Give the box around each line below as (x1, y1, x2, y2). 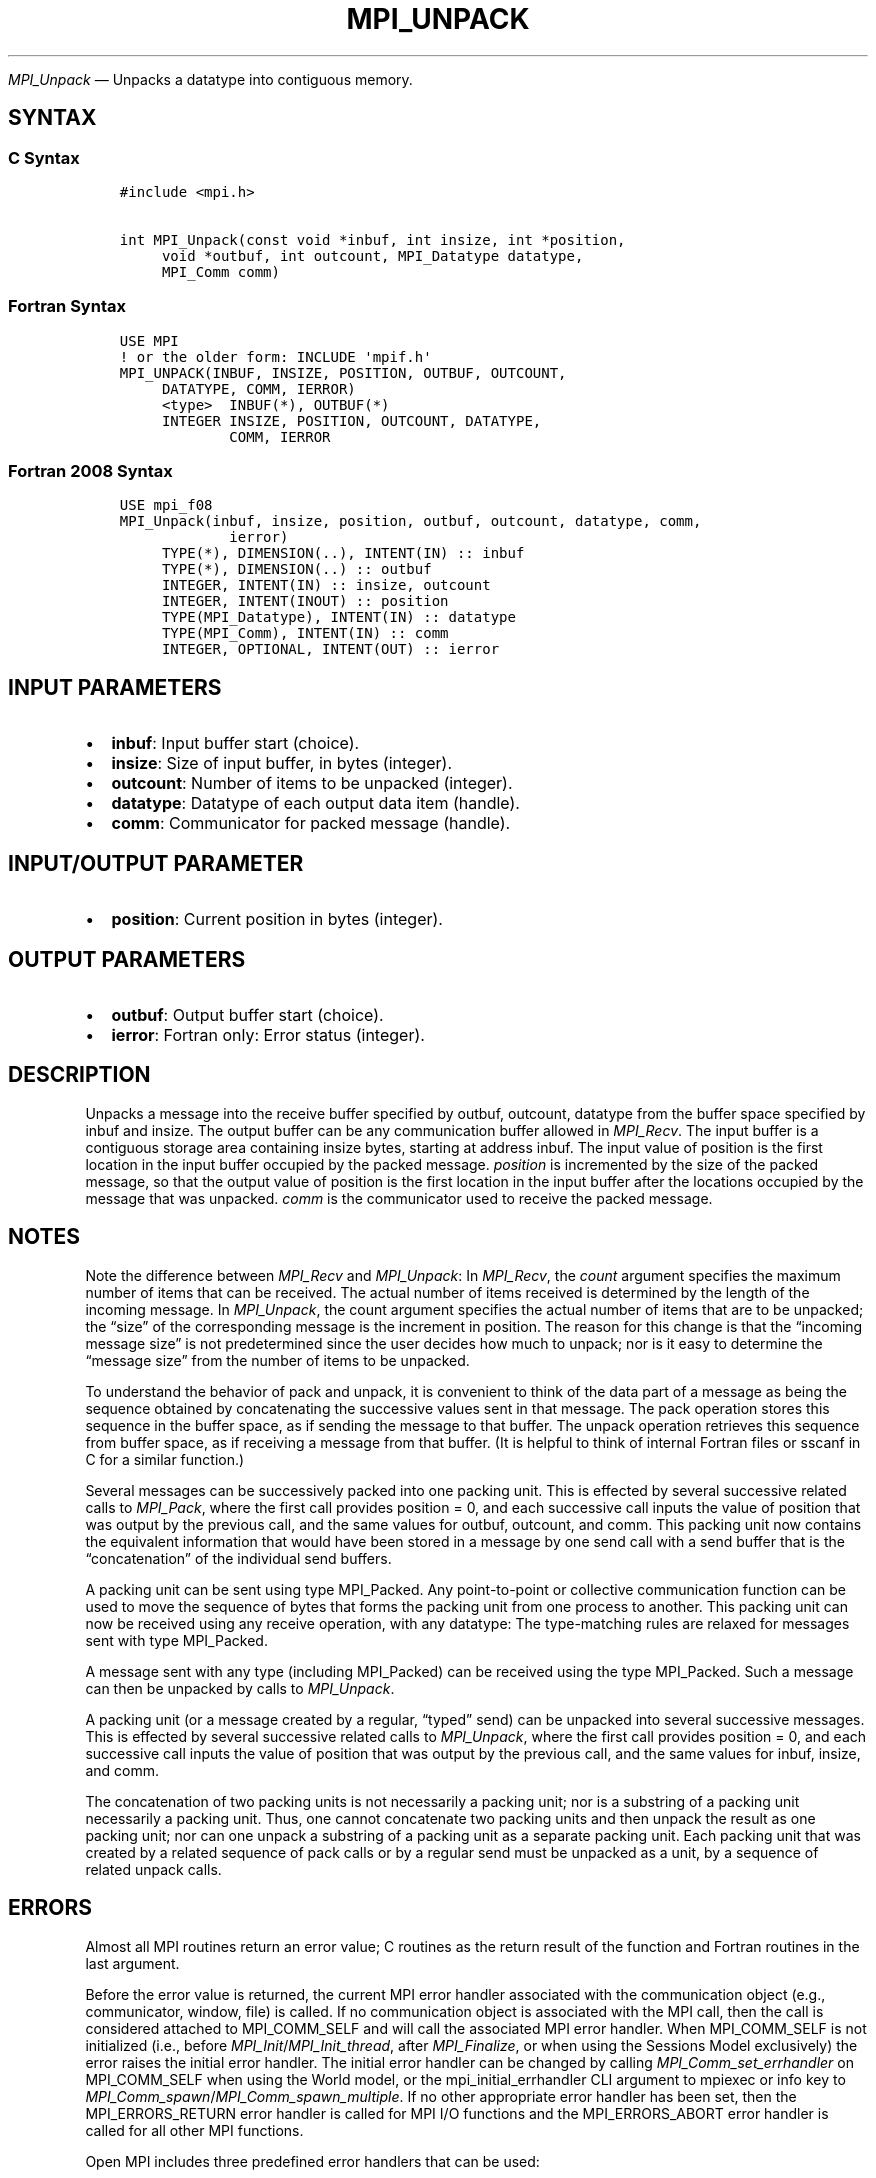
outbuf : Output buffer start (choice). (111, 1005, 384, 1025)
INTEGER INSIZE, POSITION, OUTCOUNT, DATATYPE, (161, 412, 542, 429)
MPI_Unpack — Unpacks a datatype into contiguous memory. (8, 70, 413, 88)
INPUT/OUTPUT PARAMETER (8, 850, 304, 876)
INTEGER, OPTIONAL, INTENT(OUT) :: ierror (161, 641, 500, 658)
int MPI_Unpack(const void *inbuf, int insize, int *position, (119, 231, 626, 248)
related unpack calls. (85, 1860, 222, 1878)
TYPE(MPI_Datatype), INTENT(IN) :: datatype (161, 609, 516, 626)
